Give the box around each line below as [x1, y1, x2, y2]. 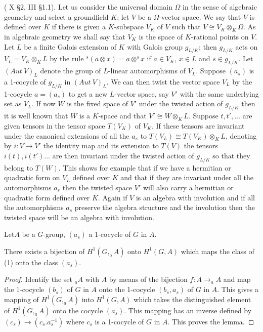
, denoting [225, 130, 257, 141]
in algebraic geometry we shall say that [4, 31, 125, 41]
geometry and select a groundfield [4, 11, 109, 22]
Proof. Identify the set [4, 274, 72, 284]
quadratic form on [4, 172, 60, 183]
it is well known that [4, 110, 68, 121]
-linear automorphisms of [108, 65, 186, 76]
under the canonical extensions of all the [4, 130, 129, 141]
